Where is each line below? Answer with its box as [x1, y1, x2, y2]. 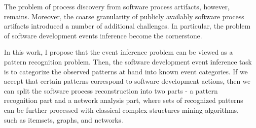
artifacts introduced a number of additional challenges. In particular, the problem [4, 21, 251, 31]
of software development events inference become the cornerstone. [4, 30, 202, 40]
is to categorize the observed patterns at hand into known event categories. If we [4, 66, 248, 76]
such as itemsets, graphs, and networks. [4, 114, 123, 125]
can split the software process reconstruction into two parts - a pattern [4, 85, 218, 96]
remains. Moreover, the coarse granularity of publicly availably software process [4, 11, 244, 21]
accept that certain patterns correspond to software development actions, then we [4, 76, 251, 86]
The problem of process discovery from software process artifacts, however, [4, 1, 230, 11]
